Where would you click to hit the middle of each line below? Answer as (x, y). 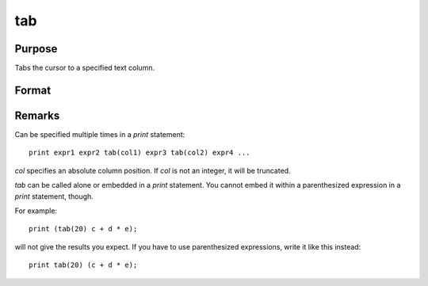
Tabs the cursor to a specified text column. (84, 68)
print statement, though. (54, 196)
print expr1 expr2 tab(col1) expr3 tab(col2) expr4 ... (139, 153)
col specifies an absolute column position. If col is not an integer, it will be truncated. (153, 170)
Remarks (37, 115)
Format (33, 90)
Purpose (36, 49)
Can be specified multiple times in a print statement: (100, 134)
